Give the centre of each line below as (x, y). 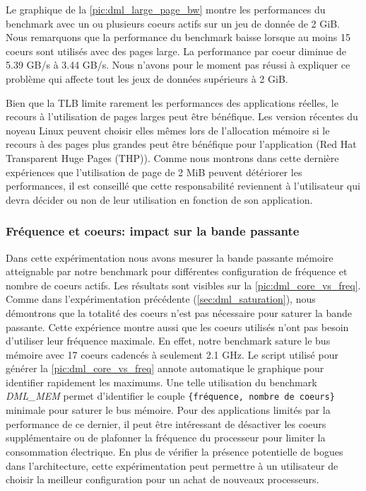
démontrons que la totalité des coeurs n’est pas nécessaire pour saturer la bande (179, 312)
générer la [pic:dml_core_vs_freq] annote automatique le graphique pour (165, 368)
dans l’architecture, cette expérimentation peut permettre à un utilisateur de (172, 465)
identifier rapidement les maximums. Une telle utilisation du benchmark (161, 382)
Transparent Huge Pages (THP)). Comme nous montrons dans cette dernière (172, 157)
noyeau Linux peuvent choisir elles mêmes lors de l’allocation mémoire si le (168, 130)
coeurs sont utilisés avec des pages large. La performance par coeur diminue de (176, 51)
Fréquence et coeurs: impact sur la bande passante (153, 231)
